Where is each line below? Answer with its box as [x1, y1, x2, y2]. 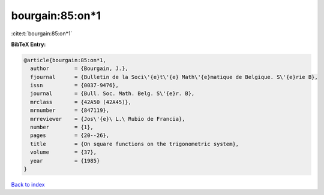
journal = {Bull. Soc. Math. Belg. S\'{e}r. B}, [30, 90, 195, 97]
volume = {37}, [30, 149, 97, 156]
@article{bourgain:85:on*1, [23, 57, 106, 63]
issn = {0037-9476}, [30, 82, 119, 89]
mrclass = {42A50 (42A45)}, [30, 99, 132, 105]
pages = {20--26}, [30, 132, 110, 139]
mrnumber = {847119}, [30, 107, 110, 114]
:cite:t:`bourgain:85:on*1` [11, 30, 73, 37]
